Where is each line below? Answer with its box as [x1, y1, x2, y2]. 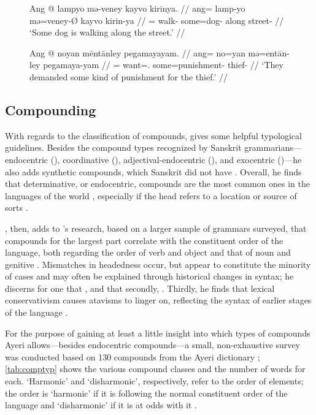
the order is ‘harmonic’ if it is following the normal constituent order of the [5, 386, 288, 399]
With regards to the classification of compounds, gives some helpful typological [5, 129, 302, 142]
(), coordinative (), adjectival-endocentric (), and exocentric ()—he [50, 153, 302, 166]
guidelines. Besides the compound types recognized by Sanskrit [5, 141, 242, 154]
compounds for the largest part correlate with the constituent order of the [5, 234, 283, 246]
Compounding [5, 100, 96, 119]
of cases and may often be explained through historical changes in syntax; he [5, 270, 294, 283]
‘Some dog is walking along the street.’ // [29, 26, 185, 39]
